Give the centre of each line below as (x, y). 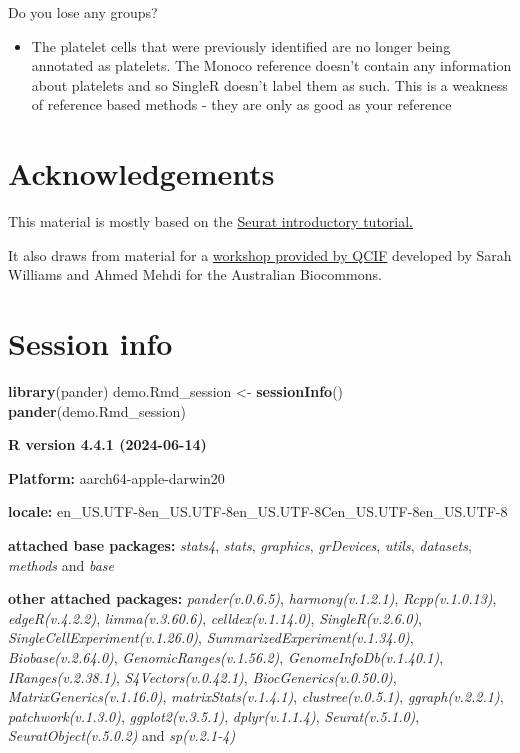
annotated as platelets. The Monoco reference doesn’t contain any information (271, 65)
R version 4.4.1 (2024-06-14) (107, 444)
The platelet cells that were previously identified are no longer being (241, 45)
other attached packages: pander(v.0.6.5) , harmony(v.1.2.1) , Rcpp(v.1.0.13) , (252, 598)
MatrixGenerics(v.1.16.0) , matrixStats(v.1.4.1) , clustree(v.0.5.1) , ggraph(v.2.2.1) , (256, 696)
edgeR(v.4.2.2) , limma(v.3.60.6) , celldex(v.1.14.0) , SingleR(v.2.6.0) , (215, 617)
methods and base (61, 564)
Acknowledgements (141, 173)
